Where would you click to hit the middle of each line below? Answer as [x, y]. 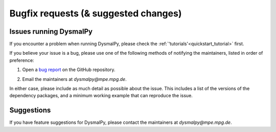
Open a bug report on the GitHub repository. [69, 70]
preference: [22, 60]
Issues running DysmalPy [51, 31]
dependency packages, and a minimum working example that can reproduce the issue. [101, 96]
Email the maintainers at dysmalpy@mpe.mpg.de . [75, 79]
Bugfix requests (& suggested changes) [96, 13]
